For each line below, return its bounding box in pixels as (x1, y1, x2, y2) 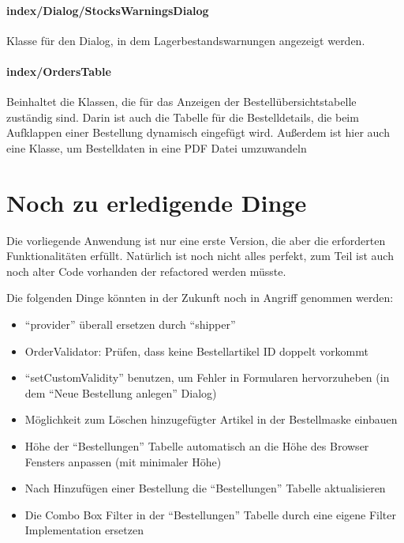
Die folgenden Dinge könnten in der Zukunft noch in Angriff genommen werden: (6, 289, 394, 306)
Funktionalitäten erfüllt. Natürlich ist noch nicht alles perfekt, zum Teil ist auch (6, 247, 394, 264)
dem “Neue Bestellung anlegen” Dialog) (24, 384, 217, 401)
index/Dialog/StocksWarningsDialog (6, 2, 209, 18)
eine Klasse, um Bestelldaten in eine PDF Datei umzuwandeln (6, 139, 307, 156)
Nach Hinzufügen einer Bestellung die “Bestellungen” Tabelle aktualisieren (24, 480, 386, 496)
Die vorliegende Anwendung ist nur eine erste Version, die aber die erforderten (6, 232, 386, 248)
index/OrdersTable (6, 62, 111, 79)
